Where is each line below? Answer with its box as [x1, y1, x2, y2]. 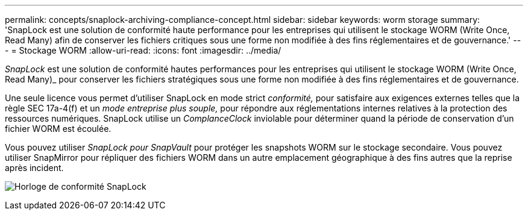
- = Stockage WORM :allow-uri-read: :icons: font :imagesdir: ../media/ [5, 45, 281, 55]
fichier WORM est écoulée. [5, 123, 112, 134]
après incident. [5, 163, 64, 173]
